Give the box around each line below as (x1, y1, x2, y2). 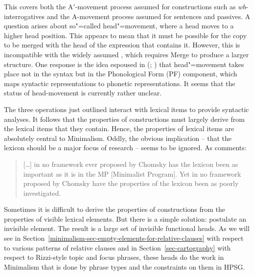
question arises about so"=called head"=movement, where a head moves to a (4, 21, 234, 31)
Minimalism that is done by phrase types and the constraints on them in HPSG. (4, 261, 245, 272)
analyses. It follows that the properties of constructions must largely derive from (4, 114, 245, 124)
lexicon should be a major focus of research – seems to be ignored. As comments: (4, 142, 247, 153)
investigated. (23, 187, 61, 198)
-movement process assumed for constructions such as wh (75, 1, 246, 11)
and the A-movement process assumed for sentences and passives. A (46, 11, 251, 21)
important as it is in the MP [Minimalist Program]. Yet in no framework (23, 168, 241, 179)
